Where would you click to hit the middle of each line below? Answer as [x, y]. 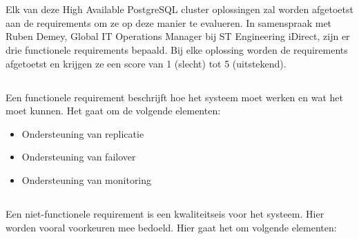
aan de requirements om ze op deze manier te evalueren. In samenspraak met [169, 22]
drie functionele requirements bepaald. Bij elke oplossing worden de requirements [177, 49]
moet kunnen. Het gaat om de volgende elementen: [113, 111]
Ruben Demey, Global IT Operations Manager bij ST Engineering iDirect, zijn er [178, 36]
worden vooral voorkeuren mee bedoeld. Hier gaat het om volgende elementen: [171, 227]
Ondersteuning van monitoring [87, 179]
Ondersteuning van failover [79, 157]
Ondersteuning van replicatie [83, 133]
